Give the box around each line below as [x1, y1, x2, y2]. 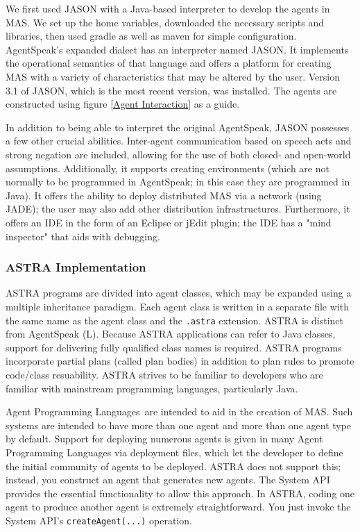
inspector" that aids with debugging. [6, 228, 160, 243]
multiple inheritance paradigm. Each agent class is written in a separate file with [6, 299, 349, 313]
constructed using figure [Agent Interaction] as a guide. [6, 97, 240, 111]
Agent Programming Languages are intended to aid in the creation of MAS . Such [6, 404, 353, 419]
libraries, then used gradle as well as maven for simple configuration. [6, 28, 297, 43]
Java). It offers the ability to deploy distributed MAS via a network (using [6, 188, 322, 202]
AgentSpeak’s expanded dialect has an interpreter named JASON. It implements [6, 42, 349, 56]
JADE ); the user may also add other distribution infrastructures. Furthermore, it [6, 201, 350, 216]
